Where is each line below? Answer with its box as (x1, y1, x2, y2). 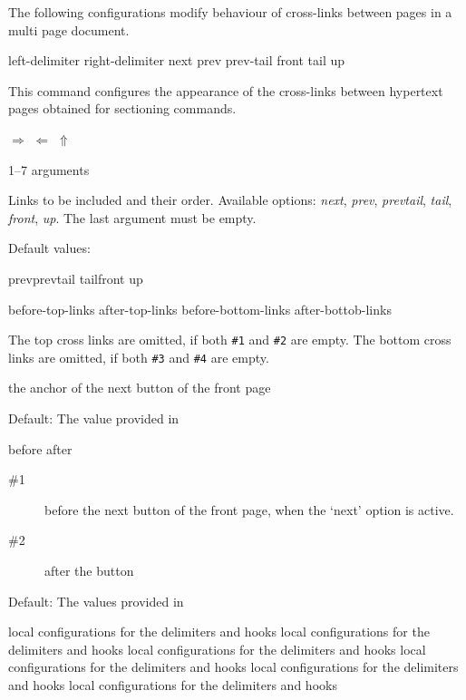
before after (8, 439, 73, 458)
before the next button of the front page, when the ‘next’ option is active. (44, 500, 454, 519)
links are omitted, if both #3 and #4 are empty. (8, 347, 269, 366)
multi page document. (8, 20, 130, 39)
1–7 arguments (8, 160, 90, 179)
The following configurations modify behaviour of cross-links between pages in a (8, 3, 452, 21)
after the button (44, 561, 134, 579)
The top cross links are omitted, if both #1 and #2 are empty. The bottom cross (8, 330, 451, 349)
